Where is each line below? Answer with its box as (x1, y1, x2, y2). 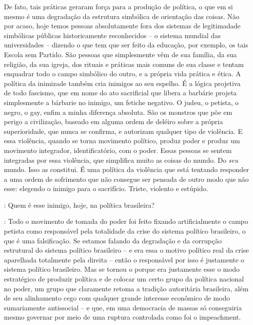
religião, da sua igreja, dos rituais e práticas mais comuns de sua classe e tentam (4, 59, 244, 69)
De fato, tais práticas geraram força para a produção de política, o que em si (4, 1, 233, 11)
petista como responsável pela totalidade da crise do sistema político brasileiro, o (4, 226, 246, 236)
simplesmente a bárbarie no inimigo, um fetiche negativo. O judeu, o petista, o (4, 97, 239, 107)
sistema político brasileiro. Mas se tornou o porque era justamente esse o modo (4, 264, 240, 274)
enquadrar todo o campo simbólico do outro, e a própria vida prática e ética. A (4, 68, 241, 79)
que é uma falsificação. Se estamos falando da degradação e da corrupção (4, 235, 222, 245)
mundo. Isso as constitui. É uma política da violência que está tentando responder (4, 164, 249, 174)
